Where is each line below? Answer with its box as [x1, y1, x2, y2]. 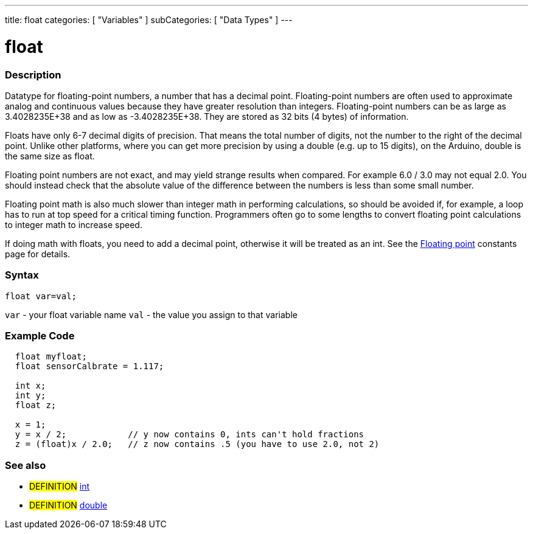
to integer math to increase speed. [5, 219, 142, 230]
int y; [15, 390, 46, 401]
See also [5, 459, 46, 471]
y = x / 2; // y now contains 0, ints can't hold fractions [15, 429, 364, 440]
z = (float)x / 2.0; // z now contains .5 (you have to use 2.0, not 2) [15, 439, 380, 449]
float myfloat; [15, 352, 87, 362]
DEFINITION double [29, 500, 108, 511]
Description [5, 68, 61, 81]
